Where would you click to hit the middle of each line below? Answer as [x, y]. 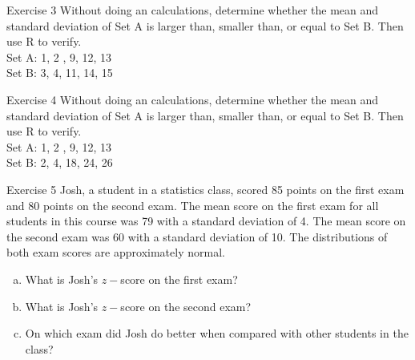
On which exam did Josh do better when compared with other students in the [217, 333]
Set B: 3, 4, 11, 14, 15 [60, 73]
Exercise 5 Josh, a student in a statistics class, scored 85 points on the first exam [205, 189]
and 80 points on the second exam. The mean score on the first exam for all [193, 205]
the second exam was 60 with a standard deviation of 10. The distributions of [197, 236]
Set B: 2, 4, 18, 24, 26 [60, 162]
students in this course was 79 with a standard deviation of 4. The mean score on [206, 221]
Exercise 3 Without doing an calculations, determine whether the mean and [193, 10]
